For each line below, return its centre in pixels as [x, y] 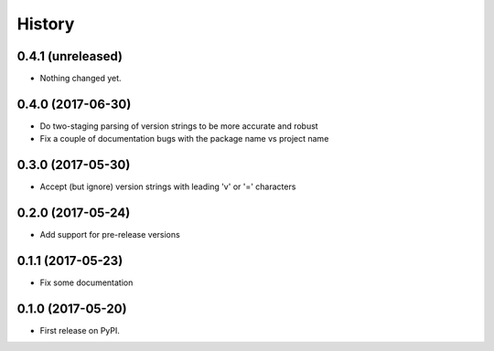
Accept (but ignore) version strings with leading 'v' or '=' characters [168, 186]
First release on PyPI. [80, 330]
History [46, 24]
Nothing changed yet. [81, 79]
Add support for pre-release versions [110, 235]
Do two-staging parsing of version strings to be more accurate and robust [179, 126]
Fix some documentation [86, 282]
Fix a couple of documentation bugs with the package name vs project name [184, 139]
